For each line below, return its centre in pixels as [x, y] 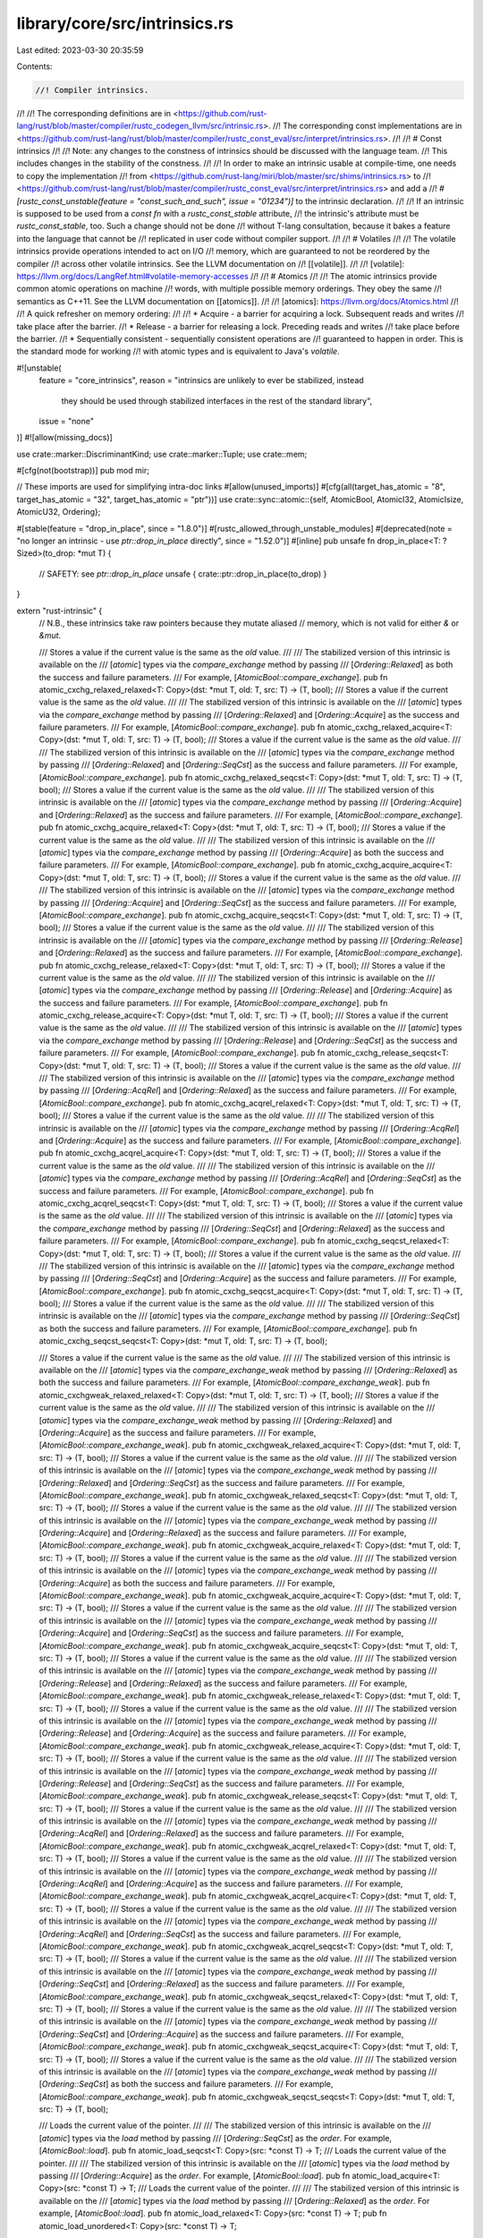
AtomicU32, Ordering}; [59, 512]
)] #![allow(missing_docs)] [65, 438]
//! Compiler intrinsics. [92, 90]
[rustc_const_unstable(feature [72, 201]
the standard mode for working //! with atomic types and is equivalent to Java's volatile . [178, 351]
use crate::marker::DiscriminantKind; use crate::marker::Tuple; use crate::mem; [162, 454]
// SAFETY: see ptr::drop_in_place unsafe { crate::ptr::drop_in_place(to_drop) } [183, 574]
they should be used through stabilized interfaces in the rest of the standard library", [217, 401]
